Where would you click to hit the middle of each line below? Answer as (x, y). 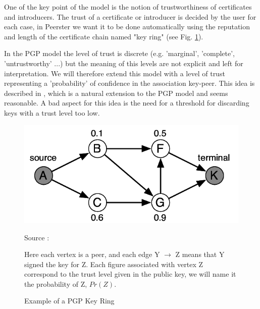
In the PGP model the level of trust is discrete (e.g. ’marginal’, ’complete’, (119, 53)
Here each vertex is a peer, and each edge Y (92, 254)
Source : (37, 237)
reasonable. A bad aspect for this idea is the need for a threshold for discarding (127, 103)
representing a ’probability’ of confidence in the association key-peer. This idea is (129, 83)
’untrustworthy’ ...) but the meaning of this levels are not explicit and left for (124, 63)
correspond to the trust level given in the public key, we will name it (130, 274)
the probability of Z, (56, 284)
